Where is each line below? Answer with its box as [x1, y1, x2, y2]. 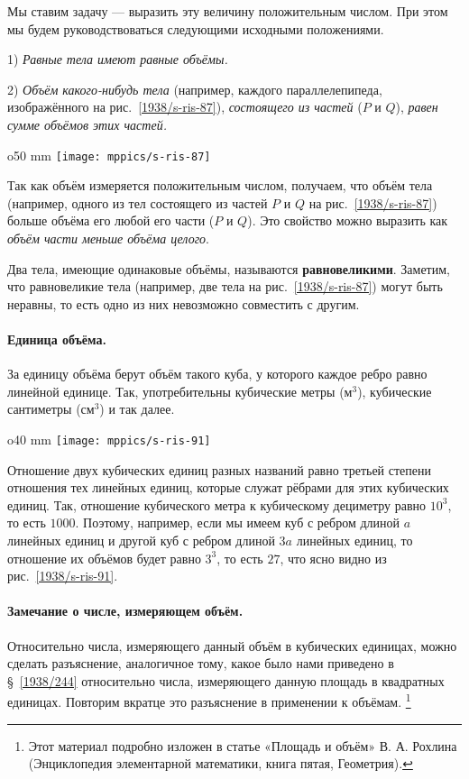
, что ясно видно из [280, 548, 387, 567]
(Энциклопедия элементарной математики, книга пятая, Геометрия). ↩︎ [28, 754, 413, 773]
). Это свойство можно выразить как [247, 211, 448, 230]
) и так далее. [99, 399, 175, 418]
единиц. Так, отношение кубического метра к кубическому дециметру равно [7, 495, 427, 514]
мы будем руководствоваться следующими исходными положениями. [7, 19, 384, 38]
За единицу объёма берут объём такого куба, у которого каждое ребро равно [7, 364, 428, 383]
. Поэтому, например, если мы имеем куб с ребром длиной [75, 513, 400, 532]
